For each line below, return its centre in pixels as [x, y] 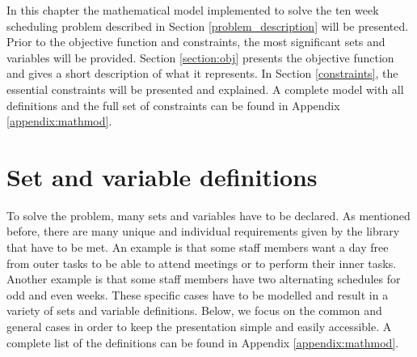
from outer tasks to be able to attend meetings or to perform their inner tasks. [202, 263]
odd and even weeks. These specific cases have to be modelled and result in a [198, 294]
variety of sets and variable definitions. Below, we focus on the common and [194, 310]
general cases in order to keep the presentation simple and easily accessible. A [199, 327]
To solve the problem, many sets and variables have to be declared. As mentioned [208, 215]
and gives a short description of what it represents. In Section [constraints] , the [202, 73]
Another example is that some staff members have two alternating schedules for [204, 279]
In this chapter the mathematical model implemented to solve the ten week [193, 10]
